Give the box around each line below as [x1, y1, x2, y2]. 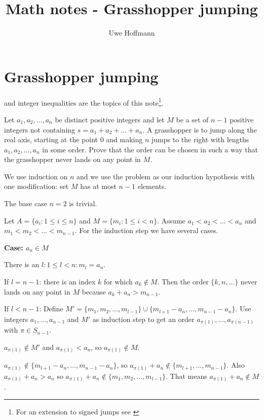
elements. [137, 181, 167, 191]
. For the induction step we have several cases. [74, 225, 218, 236]
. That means [166, 370, 207, 381]
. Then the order [157, 276, 209, 287]
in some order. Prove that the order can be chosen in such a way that [42, 144, 258, 154]
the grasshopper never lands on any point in [4, 154, 141, 165]
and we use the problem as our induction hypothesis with [77, 171, 255, 181]
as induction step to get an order [92, 313, 195, 324]
